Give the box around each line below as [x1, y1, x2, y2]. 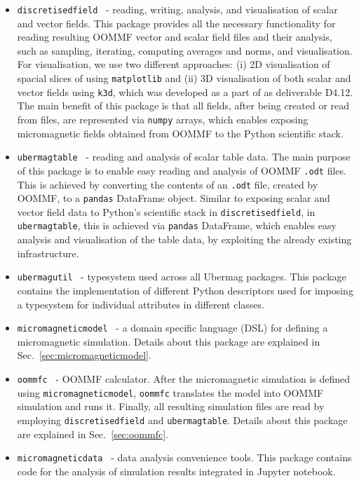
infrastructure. [17, 245, 79, 260]
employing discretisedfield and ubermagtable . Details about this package [17, 412, 348, 427]
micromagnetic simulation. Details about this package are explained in [17, 334, 320, 348]
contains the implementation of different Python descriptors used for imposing [17, 283, 353, 297]
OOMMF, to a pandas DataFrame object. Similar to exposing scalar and [17, 191, 330, 205]
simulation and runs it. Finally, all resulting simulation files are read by [17, 399, 325, 414]
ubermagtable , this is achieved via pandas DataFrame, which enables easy [17, 218, 337, 233]
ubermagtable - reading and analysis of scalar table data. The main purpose [17, 149, 351, 164]
